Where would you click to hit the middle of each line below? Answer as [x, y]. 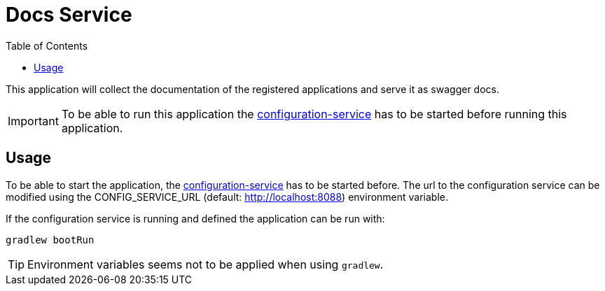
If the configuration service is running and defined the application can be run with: [195, 218]
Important [33, 121]
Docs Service [69, 15]
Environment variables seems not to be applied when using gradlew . [206, 264]
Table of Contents [47, 45]
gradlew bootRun [50, 240]
